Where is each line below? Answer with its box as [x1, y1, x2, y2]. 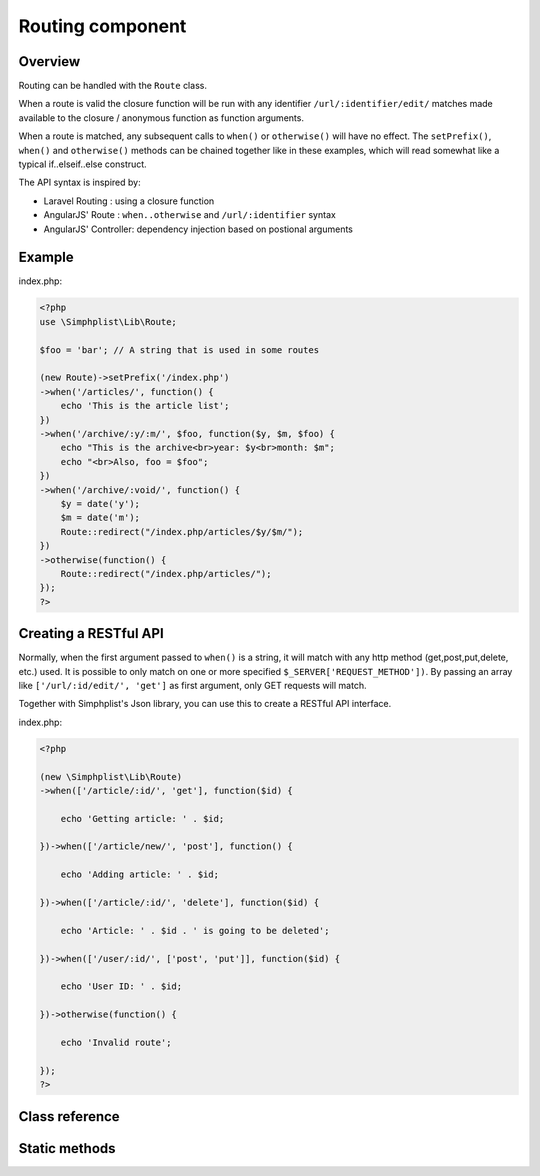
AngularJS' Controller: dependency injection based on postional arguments [43, 223, 354, 235]
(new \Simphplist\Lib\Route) [39, 771, 183, 782]
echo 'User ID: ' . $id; [60, 981, 183, 992]
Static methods [18, 1140, 116, 1157]
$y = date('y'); [60, 498, 140, 509]
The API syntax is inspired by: [18, 176, 141, 189]
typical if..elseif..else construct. [18, 158, 147, 170]
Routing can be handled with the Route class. [18, 80, 207, 92]
